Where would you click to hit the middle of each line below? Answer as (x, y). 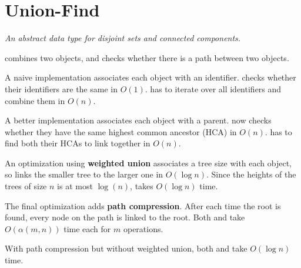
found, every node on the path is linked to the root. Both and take (125, 217)
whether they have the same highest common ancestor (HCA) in (121, 131)
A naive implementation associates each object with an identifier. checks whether (150, 77)
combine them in (35, 100)
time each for (87, 228)
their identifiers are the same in (61, 88)
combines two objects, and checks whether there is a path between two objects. (147, 57)
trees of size (26, 186)
